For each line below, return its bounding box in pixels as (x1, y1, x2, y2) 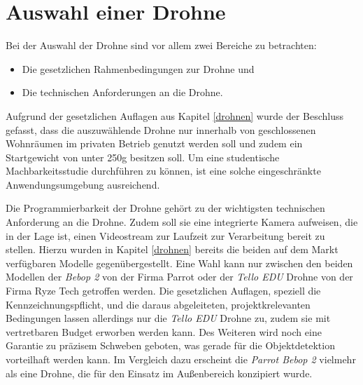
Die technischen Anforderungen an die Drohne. (22, 85, 223, 100)
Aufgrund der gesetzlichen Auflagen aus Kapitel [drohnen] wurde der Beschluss (6, 108, 344, 123)
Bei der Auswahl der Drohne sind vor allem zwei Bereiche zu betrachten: (6, 38, 317, 53)
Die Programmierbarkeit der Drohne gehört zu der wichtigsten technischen (6, 201, 325, 215)
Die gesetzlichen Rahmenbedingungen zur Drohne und (22, 61, 255, 76)
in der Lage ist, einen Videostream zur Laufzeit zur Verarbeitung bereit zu (6, 228, 325, 243)
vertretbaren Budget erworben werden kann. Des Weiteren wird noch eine (6, 324, 322, 339)
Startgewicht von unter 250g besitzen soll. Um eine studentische (6, 149, 280, 164)
